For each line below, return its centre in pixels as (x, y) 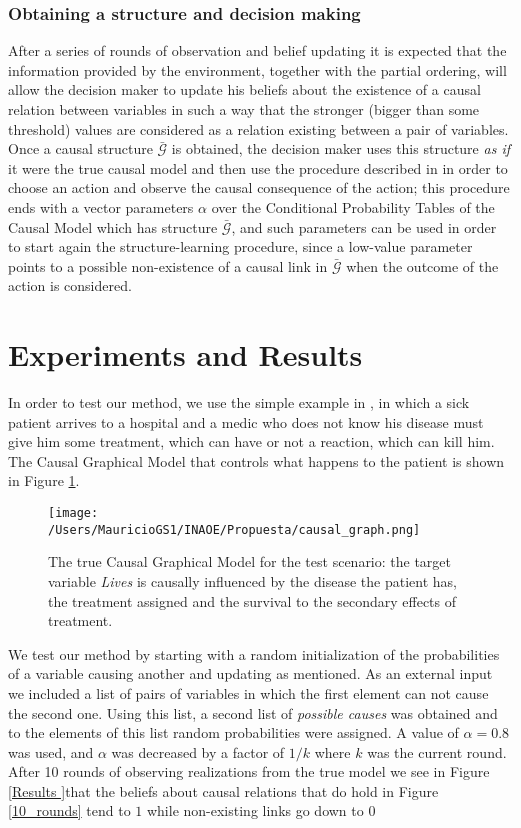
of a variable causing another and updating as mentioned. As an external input (250, 673)
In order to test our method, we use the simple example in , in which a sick (239, 402)
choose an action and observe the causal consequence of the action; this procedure (259, 187)
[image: (73, 513)
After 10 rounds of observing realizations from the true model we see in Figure (249, 771)
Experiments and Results (185, 354)
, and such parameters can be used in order (364, 226)
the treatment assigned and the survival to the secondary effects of (252, 600)
